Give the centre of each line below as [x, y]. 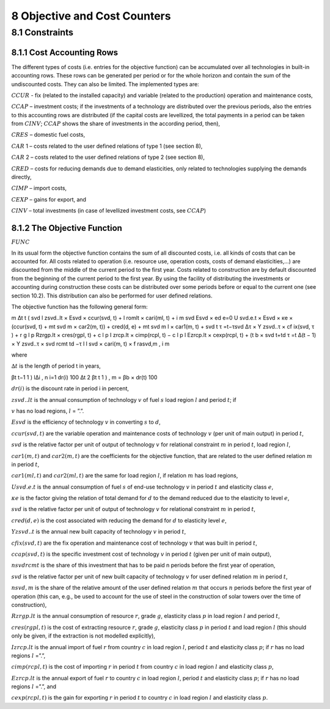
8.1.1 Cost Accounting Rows [65, 52]
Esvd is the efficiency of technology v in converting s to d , [86, 422]
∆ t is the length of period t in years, [56, 366]
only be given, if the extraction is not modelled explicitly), [83, 636]
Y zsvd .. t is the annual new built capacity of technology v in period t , [99, 532]
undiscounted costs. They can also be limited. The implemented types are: [105, 84]
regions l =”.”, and [34, 686]
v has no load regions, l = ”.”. [48, 411]
